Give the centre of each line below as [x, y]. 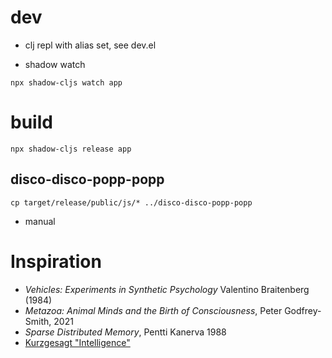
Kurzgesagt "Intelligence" [77, 342]
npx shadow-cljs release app [71, 149]
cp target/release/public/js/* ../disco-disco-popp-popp [131, 202]
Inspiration [56, 261]
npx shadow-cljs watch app [66, 82]
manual [40, 221]
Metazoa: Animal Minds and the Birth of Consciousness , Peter [153, 310]
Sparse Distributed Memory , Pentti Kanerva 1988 [125, 332]
